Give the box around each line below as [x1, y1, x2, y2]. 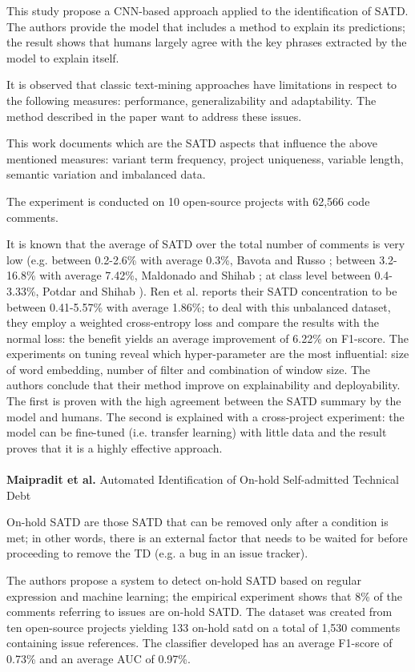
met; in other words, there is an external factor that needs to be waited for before [6, 529, 408, 545]
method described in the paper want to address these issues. [6, 107, 302, 124]
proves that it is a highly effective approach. [6, 439, 223, 456]
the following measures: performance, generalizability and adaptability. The [6, 91, 377, 108]
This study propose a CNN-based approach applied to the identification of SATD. [6, 2, 409, 18]
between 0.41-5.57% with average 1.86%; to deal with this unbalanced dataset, [6, 298, 391, 315]
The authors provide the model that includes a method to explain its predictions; [6, 18, 405, 34]
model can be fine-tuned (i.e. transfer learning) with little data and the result [6, 424, 387, 441]
